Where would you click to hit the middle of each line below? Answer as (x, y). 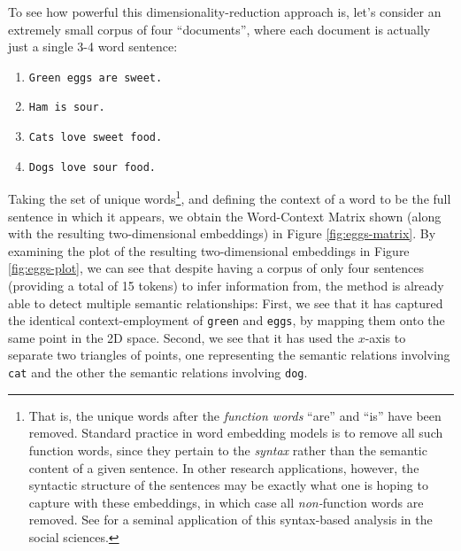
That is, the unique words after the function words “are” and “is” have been (235, 415)
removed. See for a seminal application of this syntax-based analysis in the (230, 520)
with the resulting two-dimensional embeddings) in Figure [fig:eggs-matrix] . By (222, 233)
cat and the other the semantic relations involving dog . (158, 373)
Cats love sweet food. (96, 138)
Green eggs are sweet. (96, 78)
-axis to (385, 337)
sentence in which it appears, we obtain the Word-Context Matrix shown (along (225, 216)
